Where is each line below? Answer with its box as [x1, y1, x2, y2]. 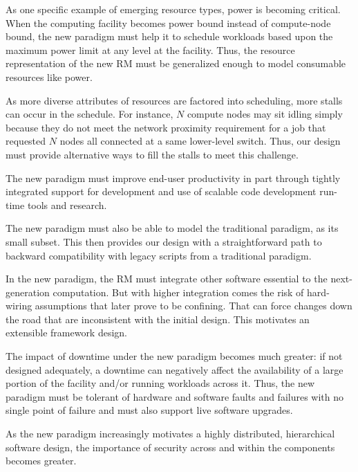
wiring [6, 298, 32, 313]
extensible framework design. [6, 325, 128, 340]
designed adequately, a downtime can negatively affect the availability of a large [6, 362, 343, 376]
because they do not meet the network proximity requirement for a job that [6, 120, 326, 134]
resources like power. [6, 69, 93, 84]
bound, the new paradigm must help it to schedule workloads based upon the [6, 29, 333, 44]
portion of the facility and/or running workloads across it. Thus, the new [6, 376, 314, 390]
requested [6, 134, 46, 148]
